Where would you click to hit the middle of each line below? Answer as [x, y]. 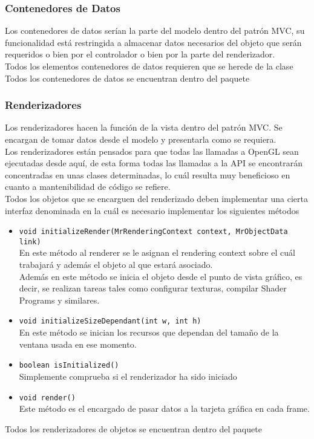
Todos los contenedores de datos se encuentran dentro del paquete [127, 78]
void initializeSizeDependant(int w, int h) [110, 321]
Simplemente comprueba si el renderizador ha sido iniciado [128, 376]
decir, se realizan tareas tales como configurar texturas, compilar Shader [153, 288]
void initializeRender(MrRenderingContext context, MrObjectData [153, 232]
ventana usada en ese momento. [78, 344]
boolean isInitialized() [69, 366]
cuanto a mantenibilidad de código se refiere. [88, 187]
